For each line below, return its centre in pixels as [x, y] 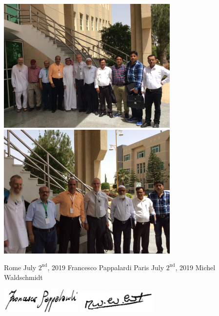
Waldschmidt [23, 277]
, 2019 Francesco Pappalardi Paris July [106, 267]
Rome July [20, 267]
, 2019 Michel [195, 267]
